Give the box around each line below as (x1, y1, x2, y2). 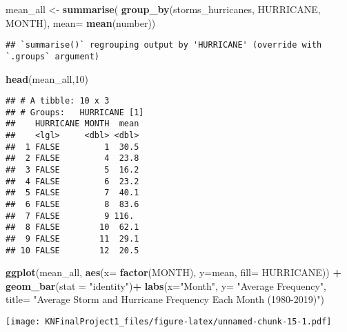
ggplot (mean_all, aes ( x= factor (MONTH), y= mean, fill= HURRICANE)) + (6, 265, 341, 280)
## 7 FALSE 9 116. (6, 211, 135, 221)
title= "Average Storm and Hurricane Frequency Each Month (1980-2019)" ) (6, 292, 324, 306)
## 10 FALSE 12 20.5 (6, 245, 139, 255)
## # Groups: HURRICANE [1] (6, 107, 144, 117)
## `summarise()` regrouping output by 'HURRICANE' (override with (6, 40, 322, 50)
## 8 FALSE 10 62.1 (6, 222, 139, 233)
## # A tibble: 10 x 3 (6, 96, 110, 106)
